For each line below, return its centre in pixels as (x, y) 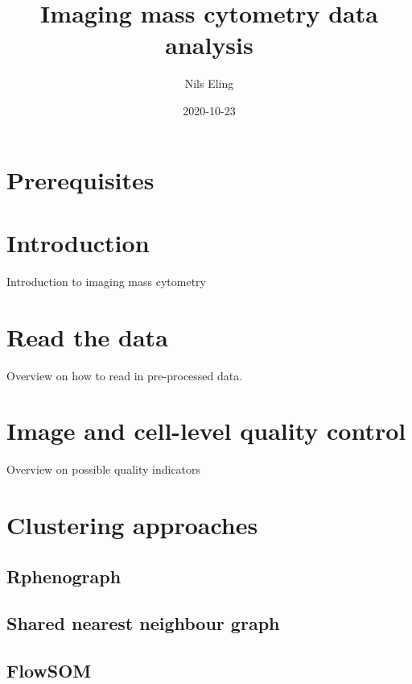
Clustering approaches (132, 525)
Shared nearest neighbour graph (143, 623)
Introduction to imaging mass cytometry (106, 281)
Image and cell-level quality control (206, 431)
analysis (209, 45)
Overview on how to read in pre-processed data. (125, 375)
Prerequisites (80, 179)
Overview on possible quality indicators (104, 469)
